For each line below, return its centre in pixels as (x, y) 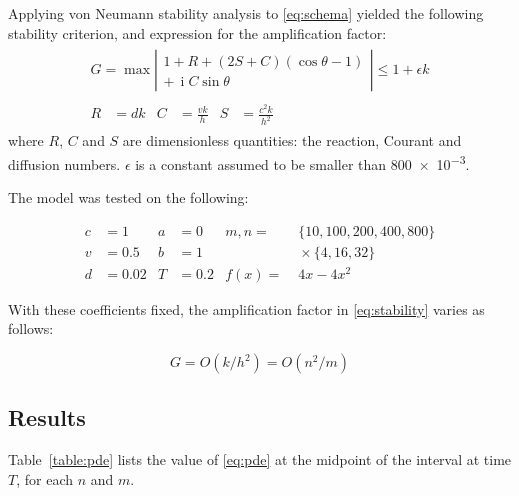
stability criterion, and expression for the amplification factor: (197, 32)
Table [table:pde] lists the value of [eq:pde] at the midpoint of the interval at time (260, 459)
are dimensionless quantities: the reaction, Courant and (292, 140)
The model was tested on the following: (128, 197)
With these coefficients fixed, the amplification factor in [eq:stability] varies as (246, 308)
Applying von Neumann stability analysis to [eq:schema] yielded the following (246, 13)
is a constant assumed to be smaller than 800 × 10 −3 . (302, 162)
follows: (31, 328)
